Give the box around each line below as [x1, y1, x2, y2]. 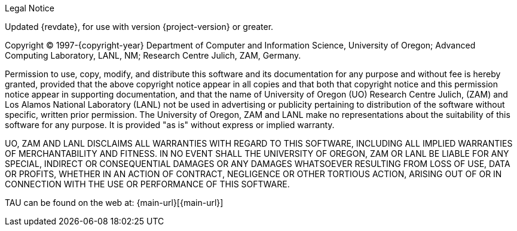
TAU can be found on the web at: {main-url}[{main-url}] [5, 197, 224, 208]
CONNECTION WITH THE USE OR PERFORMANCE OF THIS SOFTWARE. [5, 179, 290, 189]
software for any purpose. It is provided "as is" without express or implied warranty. [5, 120, 335, 130]
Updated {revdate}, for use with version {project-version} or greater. [5, 22, 274, 32]
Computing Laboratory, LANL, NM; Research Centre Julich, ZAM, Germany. [5, 50, 301, 60]
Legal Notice [5, 3, 54, 13]
